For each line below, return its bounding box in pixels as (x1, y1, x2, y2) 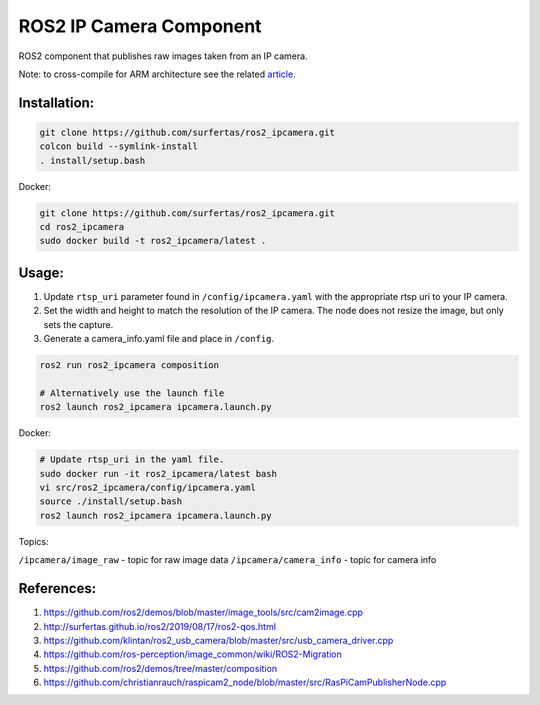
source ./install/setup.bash (39, 496, 183, 507)
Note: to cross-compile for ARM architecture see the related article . (18, 68, 296, 80)
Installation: (18, 94, 95, 111)
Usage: (18, 264, 65, 281)
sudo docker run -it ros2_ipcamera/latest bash (39, 468, 277, 479)
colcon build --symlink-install (39, 141, 199, 152)
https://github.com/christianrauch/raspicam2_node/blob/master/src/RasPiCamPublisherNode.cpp (43, 676, 447, 689)
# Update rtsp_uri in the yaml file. (39, 454, 225, 465)
